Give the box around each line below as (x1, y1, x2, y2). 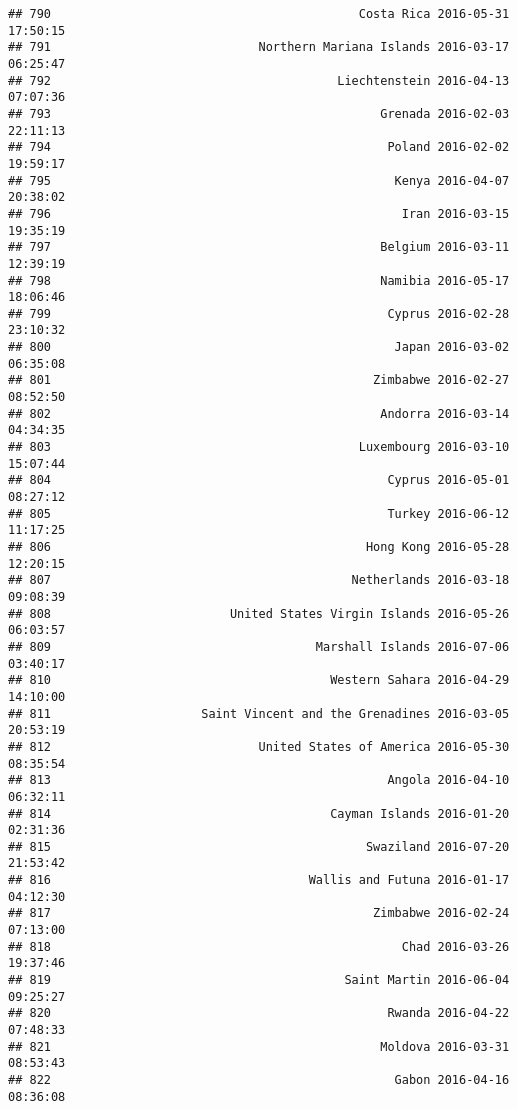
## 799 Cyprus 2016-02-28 (8, 306, 510, 321)
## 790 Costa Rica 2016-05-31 (8, 7, 510, 21)
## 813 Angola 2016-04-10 (8, 773, 510, 788)
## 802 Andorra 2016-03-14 (8, 406, 510, 421)
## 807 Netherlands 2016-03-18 (8, 573, 510, 588)
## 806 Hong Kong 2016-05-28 (8, 540, 510, 554)
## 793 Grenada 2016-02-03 (8, 106, 510, 121)
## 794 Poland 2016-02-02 (8, 140, 510, 155)
